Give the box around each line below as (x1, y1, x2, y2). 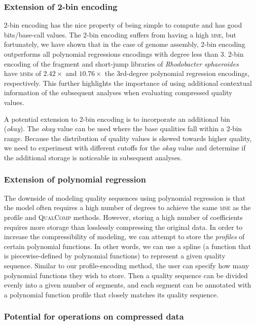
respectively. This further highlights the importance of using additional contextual (4, 77, 252, 88)
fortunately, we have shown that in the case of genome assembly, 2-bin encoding (4, 39, 246, 49)
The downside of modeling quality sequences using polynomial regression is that (4, 192, 246, 203)
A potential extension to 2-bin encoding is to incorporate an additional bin (4, 113, 230, 124)
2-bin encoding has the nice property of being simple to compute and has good (4, 20, 242, 30)
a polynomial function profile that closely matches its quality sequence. (4, 289, 219, 299)
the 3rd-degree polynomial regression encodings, (105, 68, 250, 78)
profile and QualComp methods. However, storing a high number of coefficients (4, 212, 243, 222)
